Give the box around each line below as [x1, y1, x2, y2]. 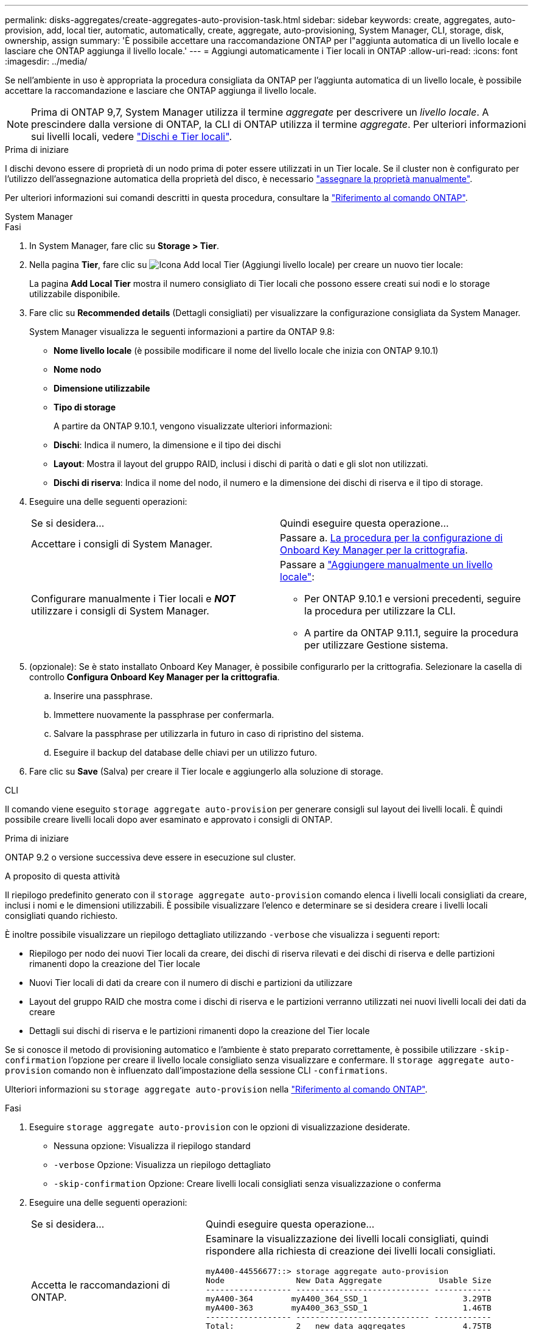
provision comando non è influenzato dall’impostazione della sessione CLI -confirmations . [5, 1065, 388, 1075]
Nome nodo [54, 364, 102, 375]
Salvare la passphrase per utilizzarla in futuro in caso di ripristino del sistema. [54, 728, 364, 739]
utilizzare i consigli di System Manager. [31, 605, 209, 617]
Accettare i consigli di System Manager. [31, 538, 213, 550]
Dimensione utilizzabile [54, 383, 150, 393]
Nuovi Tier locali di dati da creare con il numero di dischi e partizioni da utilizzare [29, 977, 353, 988]
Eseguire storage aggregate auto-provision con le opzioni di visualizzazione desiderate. [29, 1122, 410, 1132]
